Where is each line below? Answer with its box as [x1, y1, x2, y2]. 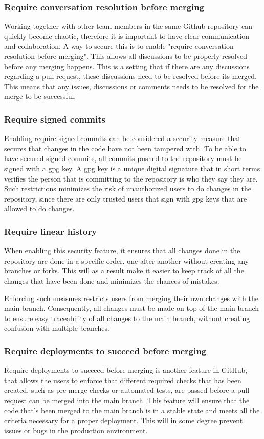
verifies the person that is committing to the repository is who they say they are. [4, 173, 258, 184]
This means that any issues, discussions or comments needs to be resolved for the [4, 81, 259, 91]
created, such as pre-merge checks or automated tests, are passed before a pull [4, 385, 250, 395]
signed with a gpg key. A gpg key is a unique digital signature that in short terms [4, 163, 260, 173]
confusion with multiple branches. [4, 323, 109, 333]
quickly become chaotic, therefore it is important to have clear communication [4, 30, 249, 41]
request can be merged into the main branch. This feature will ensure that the [4, 394, 250, 405]
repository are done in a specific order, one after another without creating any [4, 255, 249, 266]
